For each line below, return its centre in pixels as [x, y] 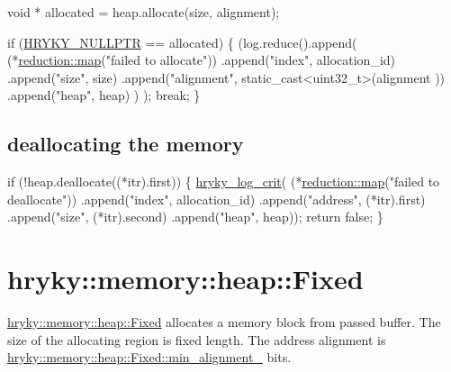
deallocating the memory [126, 144]
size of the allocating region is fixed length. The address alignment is [197, 339]
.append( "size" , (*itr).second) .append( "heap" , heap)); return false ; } [195, 217]
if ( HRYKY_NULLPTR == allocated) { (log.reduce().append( [182, 42]
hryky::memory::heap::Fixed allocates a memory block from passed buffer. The [224, 322]
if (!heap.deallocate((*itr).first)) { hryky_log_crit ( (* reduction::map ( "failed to [224, 181]
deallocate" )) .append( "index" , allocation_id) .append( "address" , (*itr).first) [216, 199]
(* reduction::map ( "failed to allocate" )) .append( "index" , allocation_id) [202, 60]
